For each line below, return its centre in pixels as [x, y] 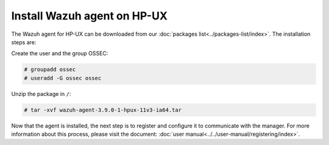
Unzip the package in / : [41, 93]
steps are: [24, 42]
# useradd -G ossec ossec [63, 78]
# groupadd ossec [50, 69]
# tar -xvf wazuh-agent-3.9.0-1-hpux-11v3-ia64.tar [103, 110]
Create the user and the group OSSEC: [60, 53]
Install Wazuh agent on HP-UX [89, 16]
